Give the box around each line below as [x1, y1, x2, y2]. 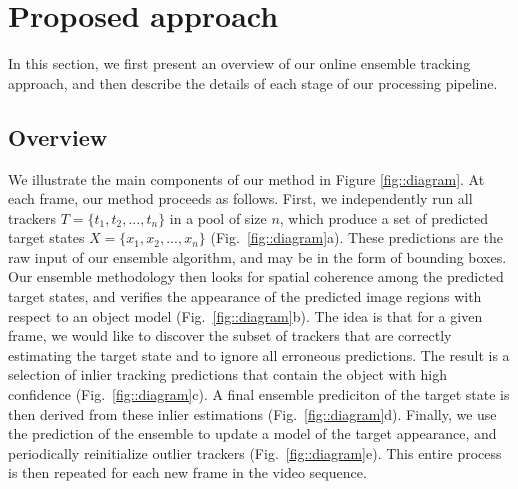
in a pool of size [169, 207, 267, 228]
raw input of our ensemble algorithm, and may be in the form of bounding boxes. [8, 246, 507, 267]
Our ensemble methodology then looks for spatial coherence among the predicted [8, 266, 504, 287]
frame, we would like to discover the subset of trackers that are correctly [8, 325, 452, 346]
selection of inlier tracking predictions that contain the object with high [8, 364, 447, 385]
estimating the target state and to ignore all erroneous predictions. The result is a [8, 344, 510, 365]
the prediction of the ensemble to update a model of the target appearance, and [8, 423, 497, 444]
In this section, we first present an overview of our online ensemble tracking [8, 53, 471, 74]
